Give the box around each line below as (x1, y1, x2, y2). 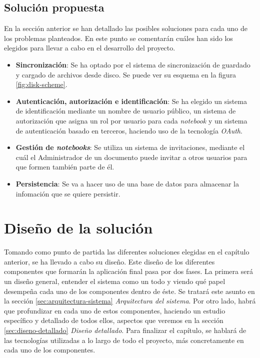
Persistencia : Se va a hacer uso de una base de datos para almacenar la (15, 178, 239, 188)
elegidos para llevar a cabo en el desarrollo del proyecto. (4, 42, 175, 53)
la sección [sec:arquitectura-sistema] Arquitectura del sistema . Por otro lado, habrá (4, 295, 256, 306)
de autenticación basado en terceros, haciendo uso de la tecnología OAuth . (15, 125, 242, 135)
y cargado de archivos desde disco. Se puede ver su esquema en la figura (15, 69, 236, 79)
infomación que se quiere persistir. (15, 188, 120, 198)
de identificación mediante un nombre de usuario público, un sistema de (15, 105, 236, 116)
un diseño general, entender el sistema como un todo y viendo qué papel (4, 276, 225, 286)
